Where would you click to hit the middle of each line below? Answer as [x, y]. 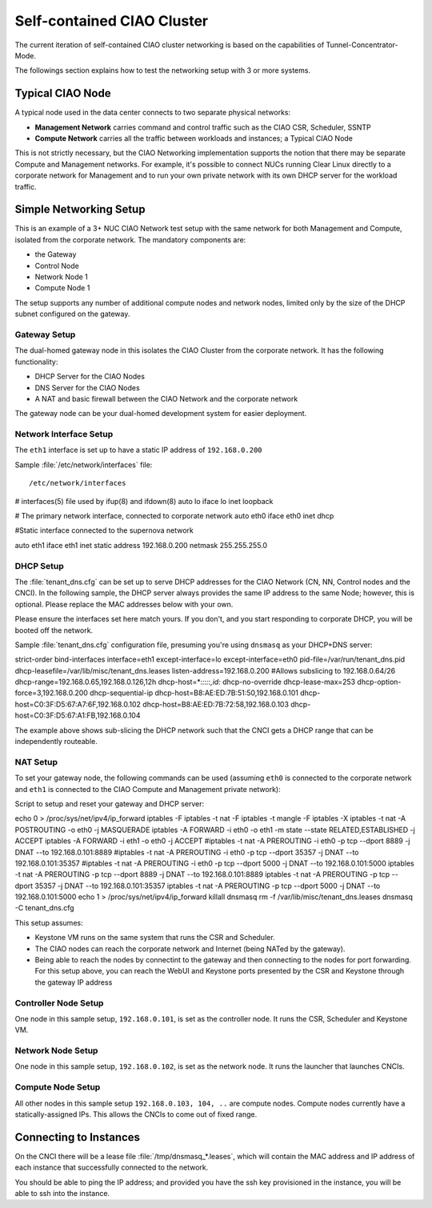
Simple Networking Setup [80, 209]
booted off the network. [54, 630]
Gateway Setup [45, 334]
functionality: [36, 362]
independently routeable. [56, 742]
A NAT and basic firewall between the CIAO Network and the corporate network [166, 398]
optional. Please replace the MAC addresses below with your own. [124, 604]
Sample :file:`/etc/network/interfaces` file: [84, 465]
